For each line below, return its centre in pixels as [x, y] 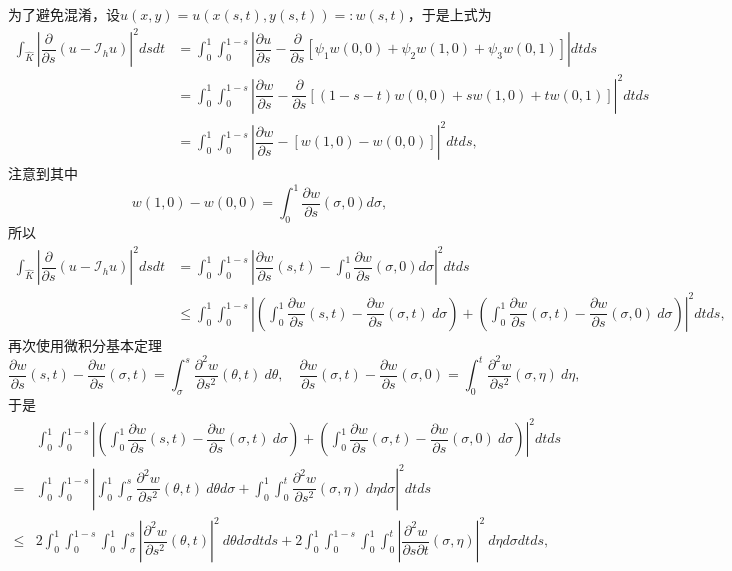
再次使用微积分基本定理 [85, 344]
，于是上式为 [449, 14]
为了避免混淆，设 [64, 14]
